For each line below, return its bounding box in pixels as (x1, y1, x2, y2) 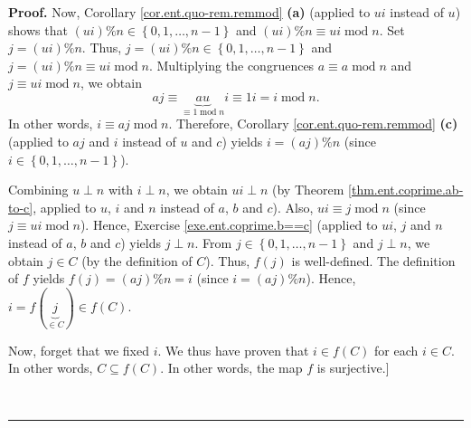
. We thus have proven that (157, 340, 309, 359)
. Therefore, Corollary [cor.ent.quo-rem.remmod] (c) (168, 114, 458, 133)
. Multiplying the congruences (148, 55, 315, 74)
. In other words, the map (160, 358, 303, 377)
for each (374, 340, 419, 359)
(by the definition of (81, 251, 193, 270)
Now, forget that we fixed (8, 340, 149, 359)
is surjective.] (316, 358, 390, 377)
